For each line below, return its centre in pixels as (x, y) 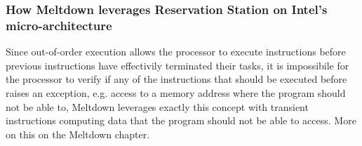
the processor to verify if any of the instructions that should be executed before (176, 79)
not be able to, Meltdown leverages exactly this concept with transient (157, 106)
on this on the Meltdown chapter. (78, 134)
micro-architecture (59, 25)
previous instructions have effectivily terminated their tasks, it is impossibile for (177, 65)
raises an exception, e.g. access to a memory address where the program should (176, 92)
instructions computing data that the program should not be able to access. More (181, 120)
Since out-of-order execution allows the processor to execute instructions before (176, 52)
